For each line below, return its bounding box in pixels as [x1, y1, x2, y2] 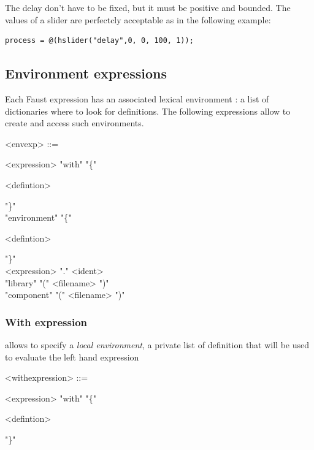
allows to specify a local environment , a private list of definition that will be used [5, 338, 310, 351]
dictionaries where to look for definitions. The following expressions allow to [5, 104, 291, 117]
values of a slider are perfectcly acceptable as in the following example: [5, 13, 271, 26]
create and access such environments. [5, 116, 144, 129]
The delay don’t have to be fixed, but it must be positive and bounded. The [5, 1, 291, 13]
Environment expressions [5, 64, 167, 83]
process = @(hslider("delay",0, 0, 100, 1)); [5, 36, 194, 45]
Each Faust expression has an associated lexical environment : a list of [5, 92, 269, 105]
